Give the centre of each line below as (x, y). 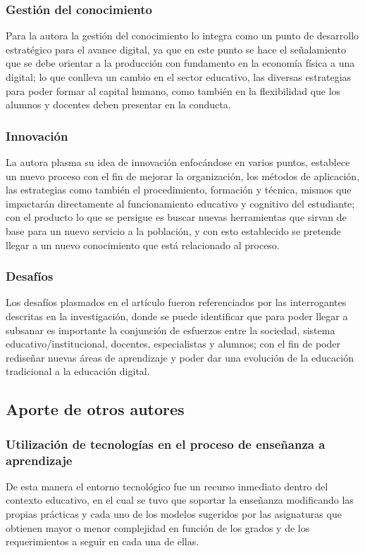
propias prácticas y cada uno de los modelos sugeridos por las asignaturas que (174, 514)
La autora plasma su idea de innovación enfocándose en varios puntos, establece (178, 162)
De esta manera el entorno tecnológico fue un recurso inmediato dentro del (167, 486)
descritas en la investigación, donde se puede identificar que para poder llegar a (177, 316)
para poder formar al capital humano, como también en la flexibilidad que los (173, 90)
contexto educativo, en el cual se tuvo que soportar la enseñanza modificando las (180, 500)
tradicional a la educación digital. (78, 371)
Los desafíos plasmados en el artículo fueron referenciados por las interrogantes (176, 302)
